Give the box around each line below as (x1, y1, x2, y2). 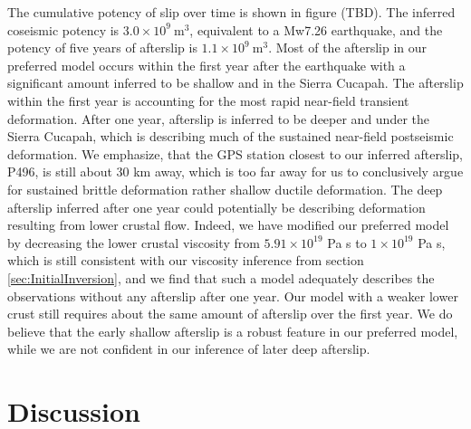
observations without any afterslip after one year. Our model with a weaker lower (7, 286, 458, 305)
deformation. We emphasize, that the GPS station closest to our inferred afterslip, (7, 144, 463, 163)
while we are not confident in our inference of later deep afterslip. (7, 339, 370, 358)
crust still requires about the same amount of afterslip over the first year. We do (7, 304, 453, 323)
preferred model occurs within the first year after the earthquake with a (7, 55, 406, 74)
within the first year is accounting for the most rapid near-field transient (7, 91, 409, 110)
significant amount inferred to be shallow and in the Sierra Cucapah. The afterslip (7, 73, 464, 92)
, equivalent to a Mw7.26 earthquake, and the (189, 20, 443, 39)
